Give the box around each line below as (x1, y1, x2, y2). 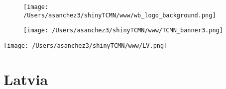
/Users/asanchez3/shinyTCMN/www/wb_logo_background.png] (23, 11, 216, 19)
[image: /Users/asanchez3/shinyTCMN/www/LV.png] (3, 42, 168, 49)
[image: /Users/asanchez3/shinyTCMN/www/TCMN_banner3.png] (23, 27, 223, 34)
